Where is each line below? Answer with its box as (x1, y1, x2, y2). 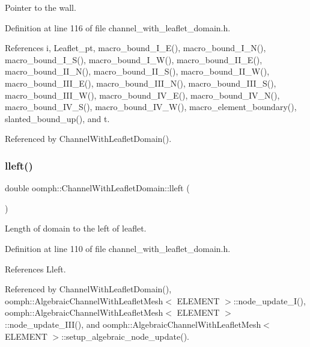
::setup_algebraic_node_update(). (61, 330, 190, 342)
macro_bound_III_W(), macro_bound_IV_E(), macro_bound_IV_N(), (5, 88, 280, 101)
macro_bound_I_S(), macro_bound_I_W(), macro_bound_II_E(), (5, 53, 263, 66)
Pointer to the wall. (5, 1, 76, 13)
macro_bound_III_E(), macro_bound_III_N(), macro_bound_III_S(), (5, 76, 276, 89)
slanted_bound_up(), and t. (5, 112, 110, 124)
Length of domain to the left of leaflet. (5, 222, 147, 235)
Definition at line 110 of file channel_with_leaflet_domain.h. (5, 242, 231, 254)
